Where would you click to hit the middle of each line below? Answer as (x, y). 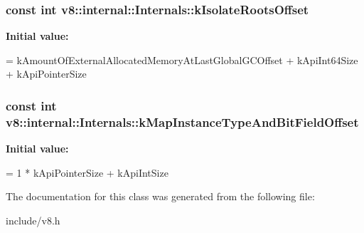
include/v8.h (33, 220)
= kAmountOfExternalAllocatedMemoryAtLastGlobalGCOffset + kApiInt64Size (182, 59)
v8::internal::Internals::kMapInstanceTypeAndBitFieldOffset (182, 121)
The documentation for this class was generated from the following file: (160, 196)
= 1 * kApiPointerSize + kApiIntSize (87, 172)
